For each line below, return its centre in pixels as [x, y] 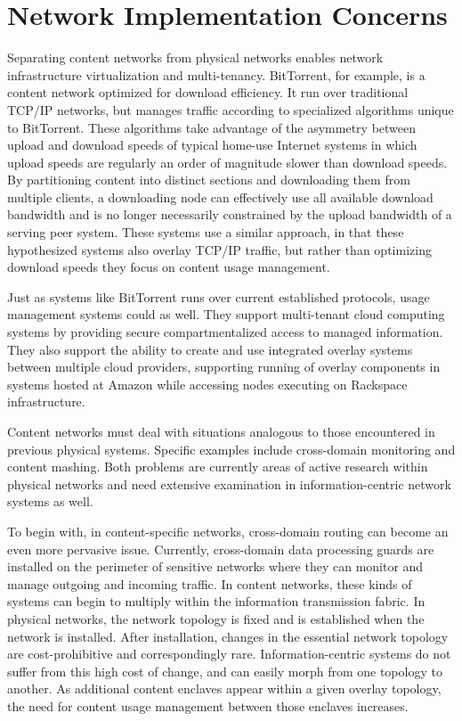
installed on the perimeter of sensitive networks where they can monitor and [215, 566]
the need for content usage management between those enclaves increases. [208, 705]
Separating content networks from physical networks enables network [195, 57]
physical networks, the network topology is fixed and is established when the [216, 618]
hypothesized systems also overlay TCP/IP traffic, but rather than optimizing [219, 249]
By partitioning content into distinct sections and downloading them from [209, 180]
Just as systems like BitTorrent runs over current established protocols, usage [219, 296]
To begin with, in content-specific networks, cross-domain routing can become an [228, 531]
